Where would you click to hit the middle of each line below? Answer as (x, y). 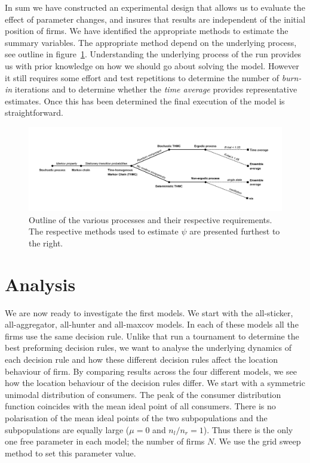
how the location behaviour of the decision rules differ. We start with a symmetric (155, 383)
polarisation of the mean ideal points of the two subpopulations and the (136, 417)
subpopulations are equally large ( (67, 429)
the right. (46, 243)
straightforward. (34, 112)
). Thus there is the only (248, 429)
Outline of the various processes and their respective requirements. (151, 219)
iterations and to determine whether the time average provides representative (156, 89)
